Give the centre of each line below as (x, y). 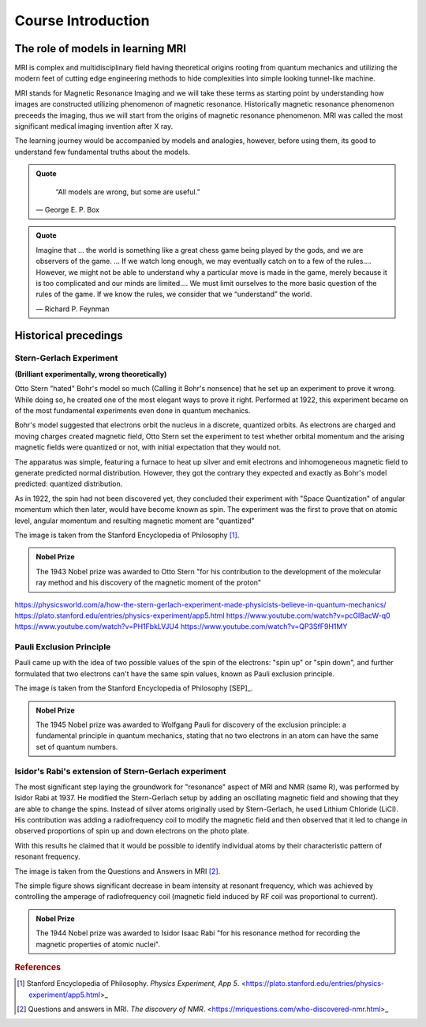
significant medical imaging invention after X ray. (94, 126)
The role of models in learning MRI (101, 49)
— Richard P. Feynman (73, 309)
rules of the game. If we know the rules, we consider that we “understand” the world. (174, 294)
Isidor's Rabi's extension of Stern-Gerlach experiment (120, 771)
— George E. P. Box (68, 209)
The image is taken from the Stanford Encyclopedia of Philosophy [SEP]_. (134, 688)
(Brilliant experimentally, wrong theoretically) (91, 374)
